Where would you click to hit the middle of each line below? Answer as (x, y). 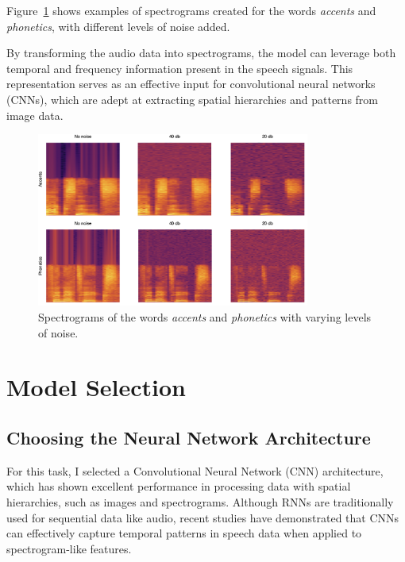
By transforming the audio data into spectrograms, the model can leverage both (201, 53)
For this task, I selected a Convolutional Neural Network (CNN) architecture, (195, 470)
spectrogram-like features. (69, 548)
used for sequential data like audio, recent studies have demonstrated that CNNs (203, 517)
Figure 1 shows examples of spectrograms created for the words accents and (191, 10)
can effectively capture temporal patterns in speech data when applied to (184, 533)
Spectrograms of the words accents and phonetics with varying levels (205, 317)
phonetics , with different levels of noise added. (118, 26)
